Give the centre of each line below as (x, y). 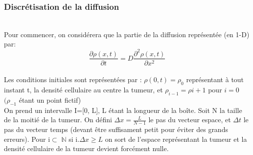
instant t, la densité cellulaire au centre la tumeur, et (83, 89)
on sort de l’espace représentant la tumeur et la (176, 139)
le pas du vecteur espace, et (190, 120)
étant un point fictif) (50, 100)
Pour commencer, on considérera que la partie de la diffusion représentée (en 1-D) (127, 34)
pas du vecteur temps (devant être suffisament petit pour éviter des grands (116, 129)
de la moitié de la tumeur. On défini (58, 120)
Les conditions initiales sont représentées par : (73, 79)
